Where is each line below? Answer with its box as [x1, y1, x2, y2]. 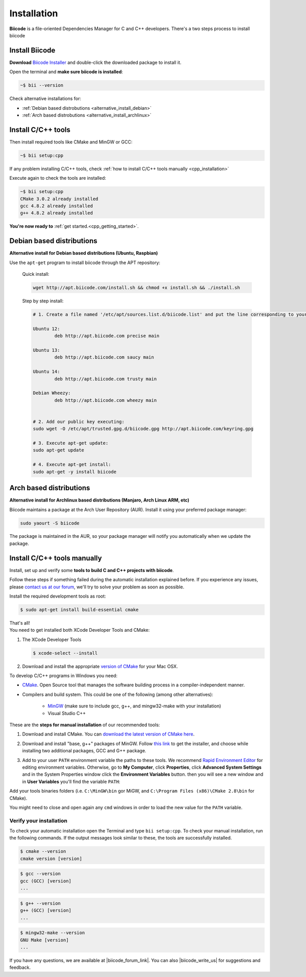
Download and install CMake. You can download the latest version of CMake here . [22, 731, 195, 737]
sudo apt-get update [33, 447, 84, 453]
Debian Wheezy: [33, 390, 71, 396]
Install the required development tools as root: [9, 593, 107, 599]
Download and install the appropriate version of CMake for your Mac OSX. [22, 663, 178, 669]
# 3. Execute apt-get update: [33, 440, 109, 446]
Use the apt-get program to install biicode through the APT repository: [9, 259, 161, 266]
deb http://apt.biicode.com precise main [54, 333, 160, 339]
